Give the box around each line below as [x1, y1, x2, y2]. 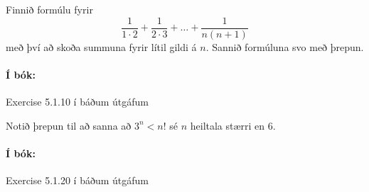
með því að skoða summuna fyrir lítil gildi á [6, 39, 197, 54]
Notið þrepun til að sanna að [6, 118, 132, 132]
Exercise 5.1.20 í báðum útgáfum [6, 173, 149, 188]
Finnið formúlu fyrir [6, 2, 93, 16]
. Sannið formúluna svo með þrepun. [205, 39, 364, 54]
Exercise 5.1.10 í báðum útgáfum [6, 94, 149, 109]
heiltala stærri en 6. [190, 118, 276, 132]
